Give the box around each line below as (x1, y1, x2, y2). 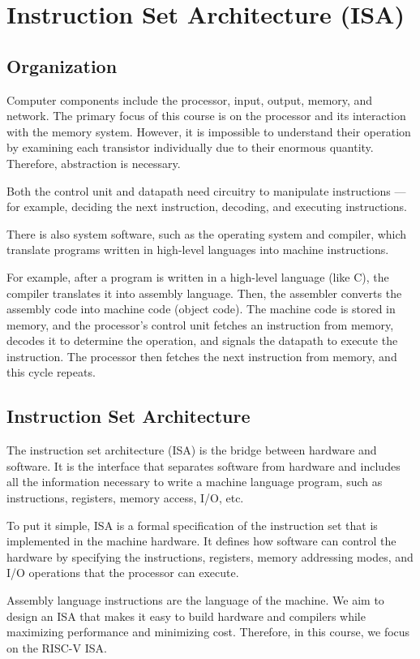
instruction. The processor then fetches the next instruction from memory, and (6, 347, 397, 364)
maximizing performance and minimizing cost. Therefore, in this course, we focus (6, 623, 410, 640)
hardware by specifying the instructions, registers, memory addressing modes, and (6, 548, 414, 565)
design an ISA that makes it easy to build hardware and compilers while (6, 607, 366, 624)
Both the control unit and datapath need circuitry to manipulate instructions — (6, 182, 406, 199)
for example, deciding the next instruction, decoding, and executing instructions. (6, 198, 407, 215)
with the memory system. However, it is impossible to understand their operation (6, 123, 411, 140)
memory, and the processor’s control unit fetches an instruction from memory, (6, 316, 394, 333)
